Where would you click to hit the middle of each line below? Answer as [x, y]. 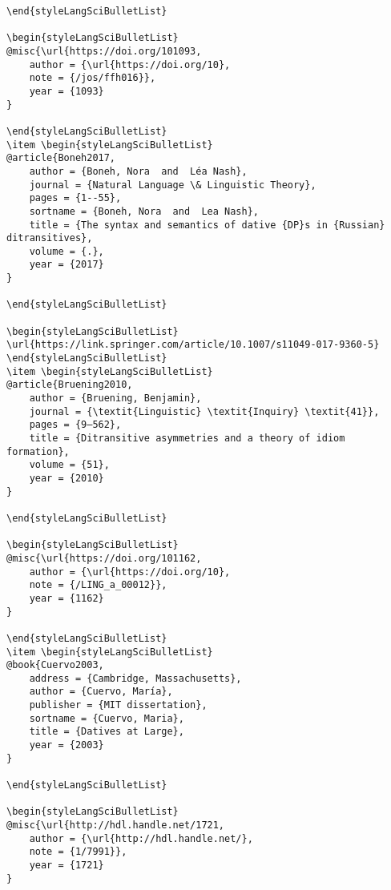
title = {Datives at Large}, [107, 732]
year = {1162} [67, 598]
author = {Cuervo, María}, [101, 692]
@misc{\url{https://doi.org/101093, [104, 51]
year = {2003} [67, 745]
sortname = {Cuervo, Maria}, [107, 718]
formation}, [38, 451]
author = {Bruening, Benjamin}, [115, 399]
